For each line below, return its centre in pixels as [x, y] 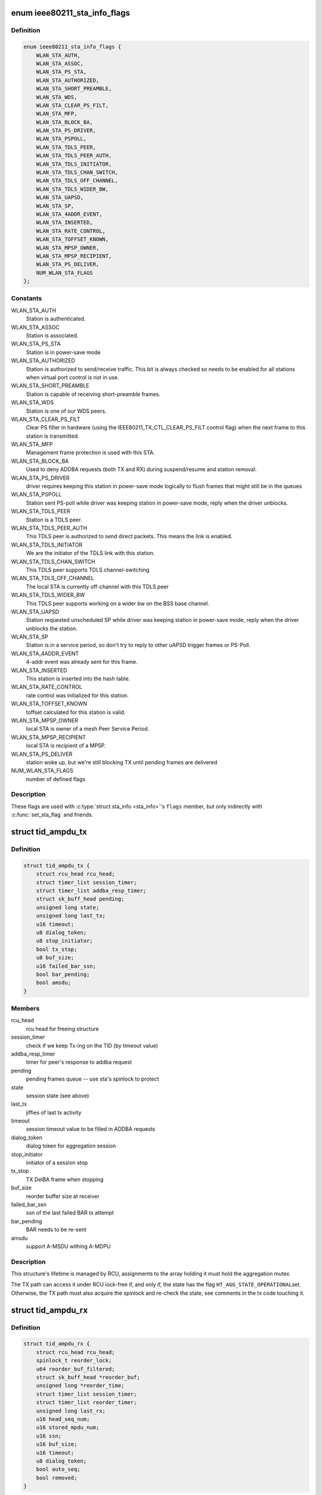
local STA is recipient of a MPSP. [66, 746]
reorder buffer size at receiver [63, 1196]
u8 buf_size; [55, 958]
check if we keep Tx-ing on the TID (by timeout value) [92, 1045]
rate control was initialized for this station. [77, 695]
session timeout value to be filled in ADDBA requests [91, 1129]
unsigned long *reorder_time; [80, 1386]
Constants [27, 298]
